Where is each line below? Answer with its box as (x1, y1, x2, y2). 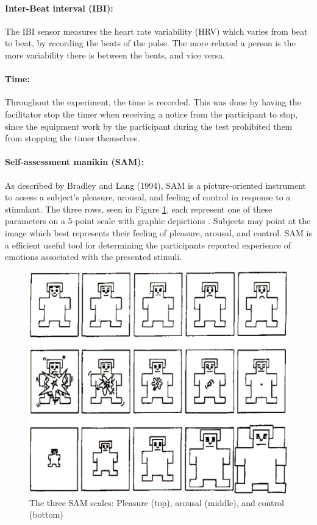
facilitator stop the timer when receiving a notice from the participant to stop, (5, 107, 298, 120)
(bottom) (29, 508, 63, 521)
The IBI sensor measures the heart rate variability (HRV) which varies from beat (5, 24, 308, 37)
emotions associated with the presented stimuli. (5, 250, 182, 263)
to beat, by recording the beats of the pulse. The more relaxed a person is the (5, 37, 296, 49)
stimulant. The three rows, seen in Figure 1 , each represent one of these (5, 202, 272, 215)
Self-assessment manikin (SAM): (5, 155, 144, 168)
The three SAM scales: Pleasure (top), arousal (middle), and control (29, 496, 284, 509)
